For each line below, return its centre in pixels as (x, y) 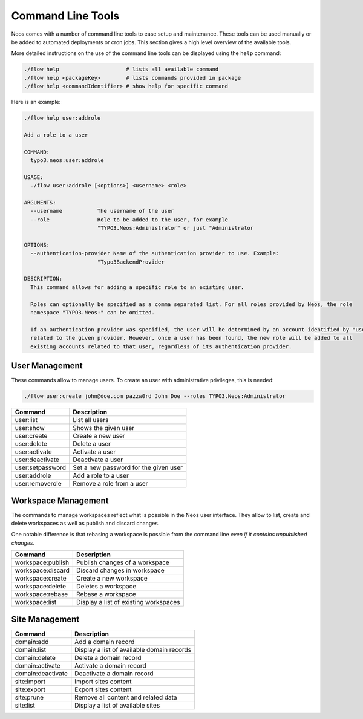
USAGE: (34, 177)
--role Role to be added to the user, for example (129, 220)
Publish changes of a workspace (123, 562)
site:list (25, 705)
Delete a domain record (108, 657)
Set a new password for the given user (128, 467)
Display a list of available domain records (133, 649)
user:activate (34, 452)
